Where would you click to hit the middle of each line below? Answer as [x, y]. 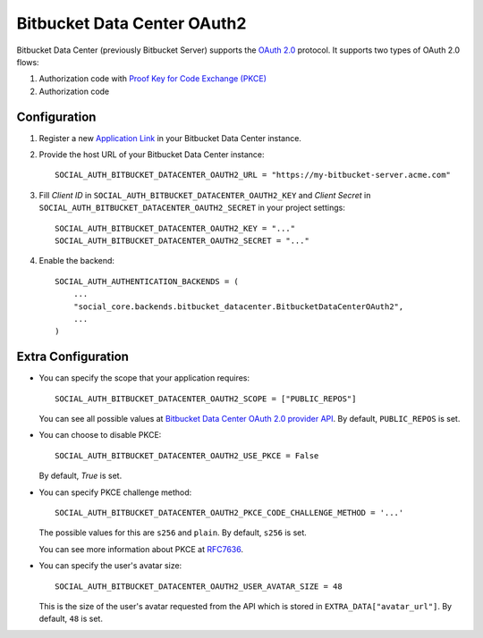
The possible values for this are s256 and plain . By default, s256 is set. [173, 533]
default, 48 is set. [71, 619]
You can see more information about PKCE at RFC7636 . [141, 549]
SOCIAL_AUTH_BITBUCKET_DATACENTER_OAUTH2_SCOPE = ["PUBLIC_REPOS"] [206, 399]
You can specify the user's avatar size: [110, 566]
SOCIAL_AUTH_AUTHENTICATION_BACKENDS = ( [147, 281]
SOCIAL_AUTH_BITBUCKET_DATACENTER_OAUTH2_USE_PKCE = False [187, 455]
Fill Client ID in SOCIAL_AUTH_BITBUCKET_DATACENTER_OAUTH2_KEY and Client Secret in [205, 195]
